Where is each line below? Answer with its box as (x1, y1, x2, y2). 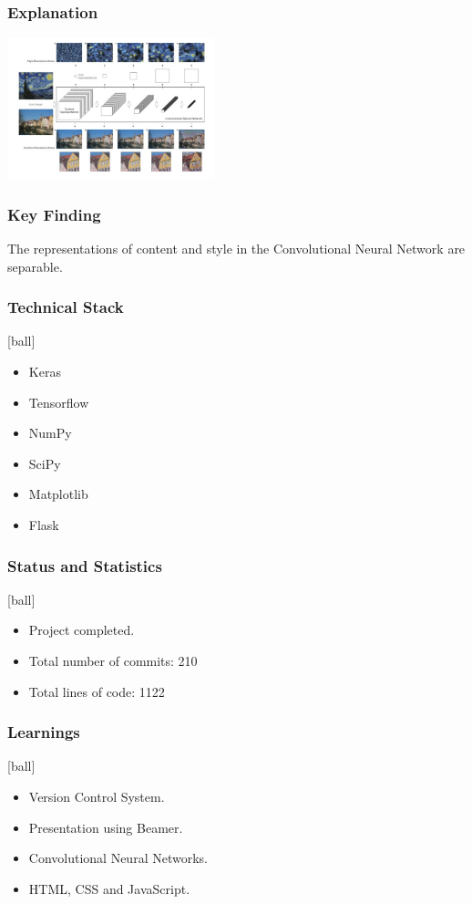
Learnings (7, 721, 80, 743)
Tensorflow (28, 392, 89, 411)
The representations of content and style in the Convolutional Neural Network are (7, 239, 466, 258)
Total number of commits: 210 (28, 651, 198, 670)
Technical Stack (7, 296, 124, 318)
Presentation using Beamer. (28, 817, 183, 836)
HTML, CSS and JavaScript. (28, 878, 190, 898)
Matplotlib (28, 484, 88, 504)
